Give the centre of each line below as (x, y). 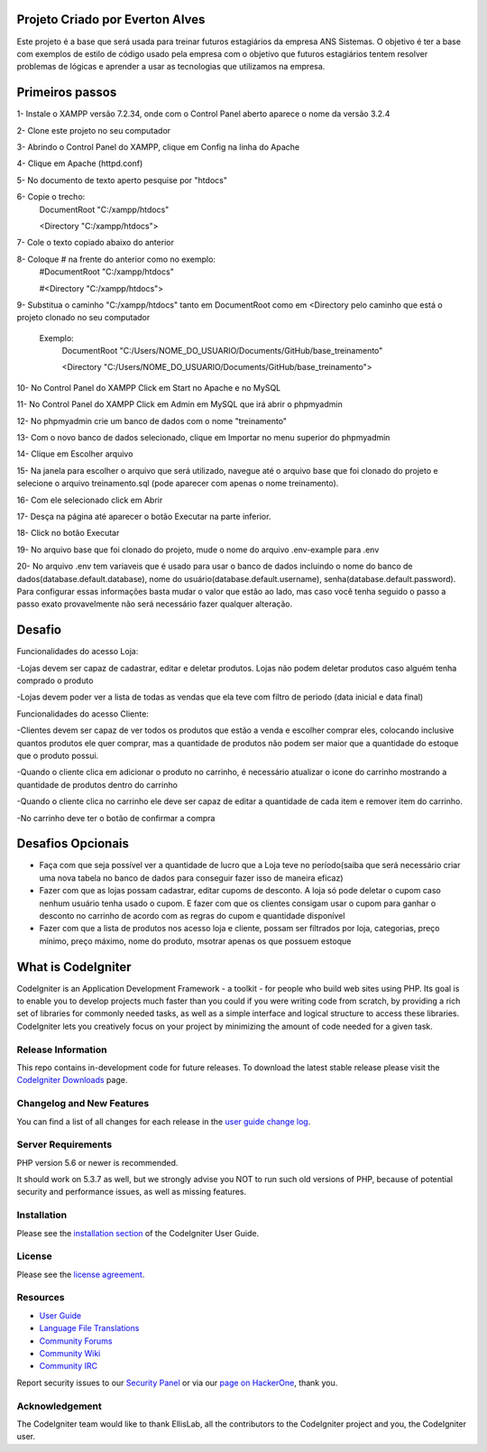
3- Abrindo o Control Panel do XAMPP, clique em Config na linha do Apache (158, 147)
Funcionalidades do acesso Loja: (78, 652)
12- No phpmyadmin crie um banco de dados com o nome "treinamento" (152, 421)
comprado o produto (55, 680)
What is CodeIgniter (74, 967)
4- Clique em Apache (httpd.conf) (80, 163)
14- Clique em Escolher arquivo (75, 454)
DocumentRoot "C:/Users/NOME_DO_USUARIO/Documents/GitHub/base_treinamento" (222, 351)
